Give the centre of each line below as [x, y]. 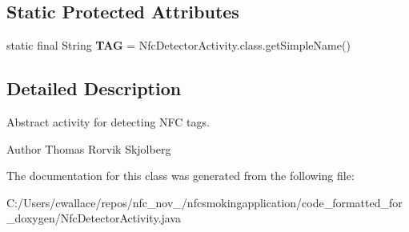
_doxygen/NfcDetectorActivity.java [94, 218]
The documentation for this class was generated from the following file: [180, 176]
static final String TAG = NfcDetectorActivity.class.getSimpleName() [178, 45]
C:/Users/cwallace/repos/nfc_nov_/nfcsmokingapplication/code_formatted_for [204, 202]
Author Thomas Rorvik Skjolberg [89, 148]
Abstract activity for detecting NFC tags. [108, 122]
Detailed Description [94, 88]
